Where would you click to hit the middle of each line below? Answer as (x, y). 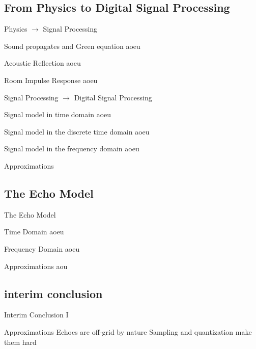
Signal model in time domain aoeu (58, 114)
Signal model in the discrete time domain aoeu (77, 131)
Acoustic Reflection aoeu (42, 63)
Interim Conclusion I (36, 315)
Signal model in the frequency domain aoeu (72, 149)
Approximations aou (36, 266)
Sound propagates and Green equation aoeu (72, 46)
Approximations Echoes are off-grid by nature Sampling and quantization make (128, 331)
